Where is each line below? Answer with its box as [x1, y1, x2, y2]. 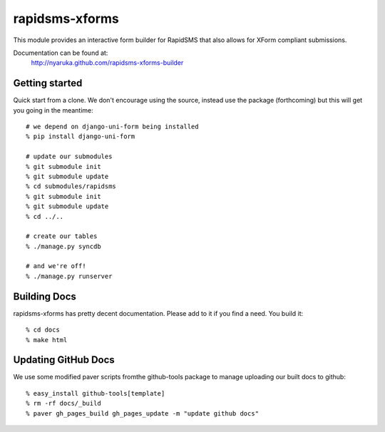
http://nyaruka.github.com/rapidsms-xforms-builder [31, 58, 184, 67]
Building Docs [13, 290, 76, 302]
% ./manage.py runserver [26, 272, 113, 280]
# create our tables [26, 232, 98, 240]
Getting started [13, 77, 83, 89]
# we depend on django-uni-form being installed [26, 123, 199, 131]
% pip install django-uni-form [26, 133, 135, 140]
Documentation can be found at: [13, 48, 108, 57]
